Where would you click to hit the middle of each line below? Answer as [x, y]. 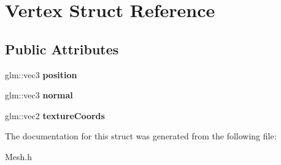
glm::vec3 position [41, 74]
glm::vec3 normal [39, 95]
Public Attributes [62, 49]
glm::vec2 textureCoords [55, 115]
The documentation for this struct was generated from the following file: [141, 136]
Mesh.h [19, 156]
